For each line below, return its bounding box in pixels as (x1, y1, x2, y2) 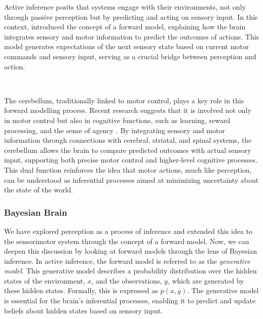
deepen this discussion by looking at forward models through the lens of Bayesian (4, 246, 257, 256)
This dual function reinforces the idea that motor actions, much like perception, (4, 164, 252, 175)
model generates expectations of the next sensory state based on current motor (4, 41, 249, 52)
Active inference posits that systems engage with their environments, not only (4, 2, 246, 12)
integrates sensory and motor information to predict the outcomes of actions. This (4, 31, 259, 42)
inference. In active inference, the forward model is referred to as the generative (4, 255, 251, 266)
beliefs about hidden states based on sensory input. (4, 305, 163, 315)
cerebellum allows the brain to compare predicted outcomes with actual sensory (4, 144, 251, 155)
